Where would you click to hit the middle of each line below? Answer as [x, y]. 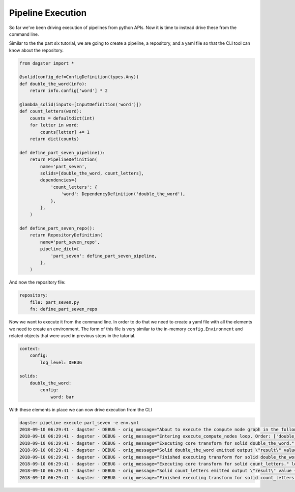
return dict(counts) [55, 139]
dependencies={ [59, 180]
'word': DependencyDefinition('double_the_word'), [123, 194]
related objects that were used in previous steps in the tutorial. [72, 335]
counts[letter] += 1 [65, 132]
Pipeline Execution [48, 13]
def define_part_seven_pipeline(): [62, 153]
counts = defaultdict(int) [62, 118]
